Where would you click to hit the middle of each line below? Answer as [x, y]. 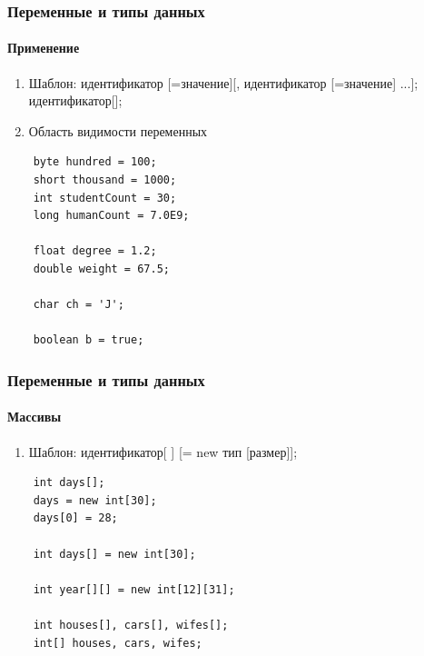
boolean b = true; [89, 340]
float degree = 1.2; [95, 251]
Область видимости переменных [118, 130]
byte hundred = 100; [95, 162]
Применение [44, 48]
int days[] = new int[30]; [114, 554]
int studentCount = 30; [105, 198]
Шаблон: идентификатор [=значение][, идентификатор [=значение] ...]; [223, 82]
